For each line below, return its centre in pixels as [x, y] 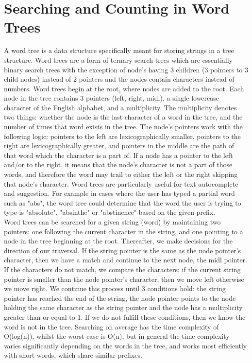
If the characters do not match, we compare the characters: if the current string [122, 269]
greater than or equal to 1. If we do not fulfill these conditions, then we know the [125, 317]
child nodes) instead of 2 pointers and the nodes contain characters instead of [119, 79]
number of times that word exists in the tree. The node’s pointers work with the [123, 127]
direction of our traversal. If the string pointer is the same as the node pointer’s [123, 250]
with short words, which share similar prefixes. [73, 355]
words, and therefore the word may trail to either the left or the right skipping [121, 174]
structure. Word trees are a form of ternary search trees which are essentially [118, 60]
